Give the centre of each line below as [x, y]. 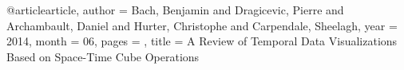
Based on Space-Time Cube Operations [103, 56]
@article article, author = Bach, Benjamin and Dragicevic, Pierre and [175, 10]
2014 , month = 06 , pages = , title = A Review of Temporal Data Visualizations [202, 41]
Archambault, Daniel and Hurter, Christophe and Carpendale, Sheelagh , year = [202, 25]
